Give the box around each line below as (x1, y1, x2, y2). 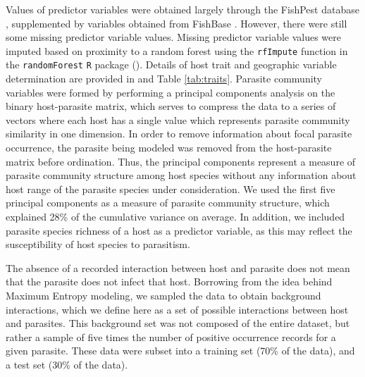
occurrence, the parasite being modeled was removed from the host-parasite (6, 140, 332, 155)
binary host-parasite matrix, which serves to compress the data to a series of (6, 99, 336, 113)
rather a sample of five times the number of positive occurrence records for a (6, 329, 336, 344)
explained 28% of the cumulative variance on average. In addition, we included (6, 209, 345, 224)
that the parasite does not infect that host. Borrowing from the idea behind (6, 274, 333, 289)
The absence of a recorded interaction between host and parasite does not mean (6, 260, 350, 275)
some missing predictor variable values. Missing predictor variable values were (6, 30, 341, 44)
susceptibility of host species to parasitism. (6, 237, 190, 252)
